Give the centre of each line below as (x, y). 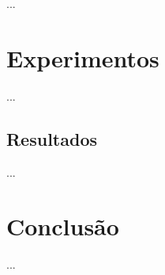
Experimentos (83, 57)
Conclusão (63, 226)
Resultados (52, 138)
